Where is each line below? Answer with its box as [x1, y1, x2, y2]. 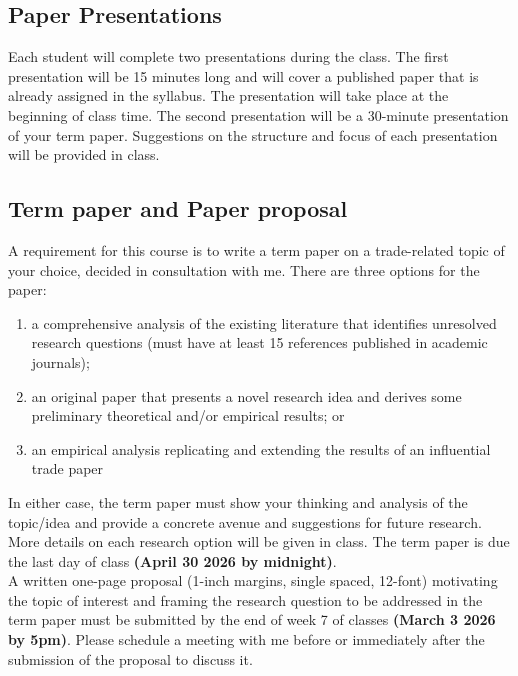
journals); [31, 351, 90, 372]
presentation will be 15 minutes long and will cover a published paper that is [8, 65, 479, 86]
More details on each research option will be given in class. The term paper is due [8, 531, 510, 552]
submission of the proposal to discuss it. [8, 648, 253, 669]
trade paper [31, 458, 104, 479]
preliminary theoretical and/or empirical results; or [31, 405, 345, 426]
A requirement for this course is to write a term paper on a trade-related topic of [8, 239, 505, 260]
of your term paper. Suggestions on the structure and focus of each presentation [8, 124, 498, 145]
